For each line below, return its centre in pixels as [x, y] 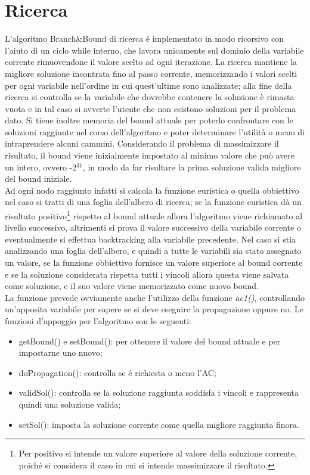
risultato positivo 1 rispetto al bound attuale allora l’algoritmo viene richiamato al [154, 215]
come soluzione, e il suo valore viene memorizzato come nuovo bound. [132, 286]
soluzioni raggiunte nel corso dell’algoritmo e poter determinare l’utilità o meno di [155, 131]
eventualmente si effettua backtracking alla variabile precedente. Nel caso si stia [151, 239]
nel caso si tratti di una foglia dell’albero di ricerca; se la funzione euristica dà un [153, 202]
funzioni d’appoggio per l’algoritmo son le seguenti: [98, 321]
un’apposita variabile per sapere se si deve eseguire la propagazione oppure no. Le [154, 309]
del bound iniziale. [38, 178]
